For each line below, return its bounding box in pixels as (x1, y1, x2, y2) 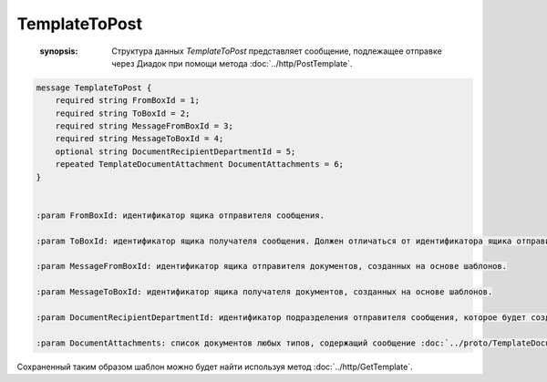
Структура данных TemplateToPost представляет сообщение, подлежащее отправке (111, 46, 442, 57)
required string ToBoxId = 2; (55, 108, 191, 119)
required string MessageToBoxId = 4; (55, 133, 224, 144)
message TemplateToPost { (36, 82, 152, 93)
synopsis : (39, 46, 78, 57)
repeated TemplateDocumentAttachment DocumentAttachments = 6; (55, 160, 345, 170)
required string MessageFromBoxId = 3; (55, 121, 234, 131)
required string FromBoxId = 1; (55, 96, 201, 106)
